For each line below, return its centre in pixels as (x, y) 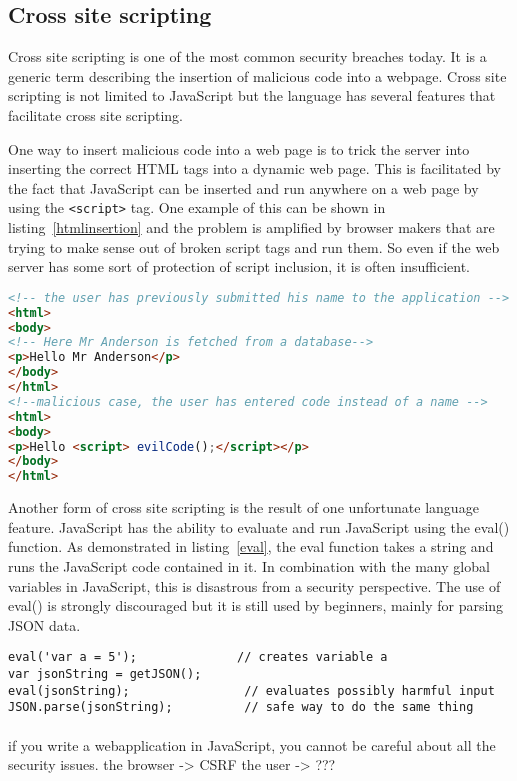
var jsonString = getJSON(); (105, 673)
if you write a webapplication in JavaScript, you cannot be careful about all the (252, 744)
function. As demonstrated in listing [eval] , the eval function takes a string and (251, 546)
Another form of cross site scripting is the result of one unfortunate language (243, 507)
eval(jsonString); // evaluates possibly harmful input (251, 690)
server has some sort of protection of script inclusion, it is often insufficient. (239, 266)
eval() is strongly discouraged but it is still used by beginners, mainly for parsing (256, 605)
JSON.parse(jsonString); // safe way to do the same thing (241, 707)
